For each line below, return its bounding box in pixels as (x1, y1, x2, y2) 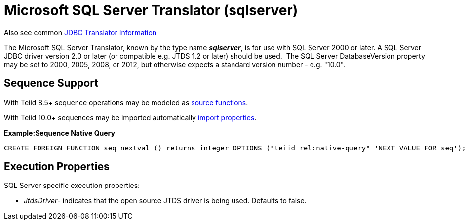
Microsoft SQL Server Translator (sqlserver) (4, 2, 298, 19)
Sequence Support (4, 77, 98, 90)
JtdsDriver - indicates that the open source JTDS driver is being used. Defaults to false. (24, 196, 307, 205)
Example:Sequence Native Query (4, 128, 115, 137)
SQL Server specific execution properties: (4, 181, 140, 190)
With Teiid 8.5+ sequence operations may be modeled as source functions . (4, 98, 248, 107)
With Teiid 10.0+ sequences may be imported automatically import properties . (4, 113, 257, 122)
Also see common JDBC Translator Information (4, 28, 157, 37)
